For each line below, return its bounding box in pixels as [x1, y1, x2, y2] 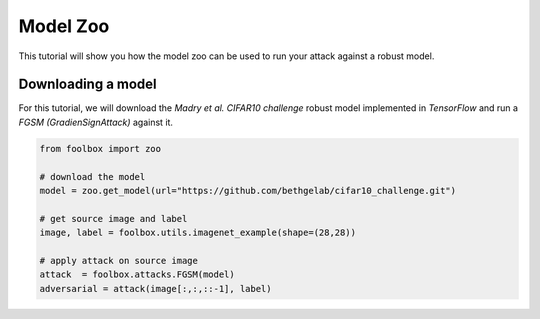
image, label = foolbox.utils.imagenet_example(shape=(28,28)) [39, 227, 357, 239]
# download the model [39, 171, 146, 182]
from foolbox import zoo [39, 143, 162, 154]
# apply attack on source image [39, 255, 199, 266]
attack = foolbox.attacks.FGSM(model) [39, 269, 235, 280]
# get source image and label [39, 213, 188, 224]
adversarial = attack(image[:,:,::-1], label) [39, 283, 272, 294]
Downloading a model [18, 76, 157, 93]
